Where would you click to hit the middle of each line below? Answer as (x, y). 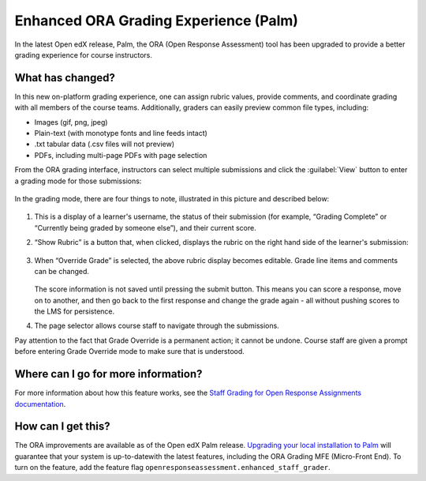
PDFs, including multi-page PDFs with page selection (121, 155)
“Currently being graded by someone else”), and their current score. (145, 227)
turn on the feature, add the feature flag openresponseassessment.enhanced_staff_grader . (172, 468)
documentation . (40, 404)
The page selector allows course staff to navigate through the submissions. (157, 326)
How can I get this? (62, 427)
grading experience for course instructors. (84, 54)
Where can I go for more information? (108, 374)
